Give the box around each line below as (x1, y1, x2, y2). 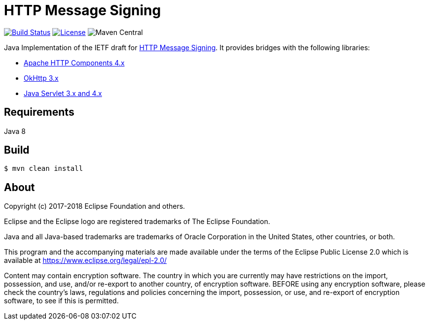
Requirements (4, 106, 74, 119)
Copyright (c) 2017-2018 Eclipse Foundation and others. (4, 202, 185, 211)
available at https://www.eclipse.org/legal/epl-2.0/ (4, 256, 167, 265)
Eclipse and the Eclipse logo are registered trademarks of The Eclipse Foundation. (4, 217, 270, 226)
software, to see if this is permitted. (4, 296, 119, 305)
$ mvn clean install (4, 164, 83, 173)
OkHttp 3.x (24, 73, 59, 82)
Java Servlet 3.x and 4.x (24, 89, 102, 97)
